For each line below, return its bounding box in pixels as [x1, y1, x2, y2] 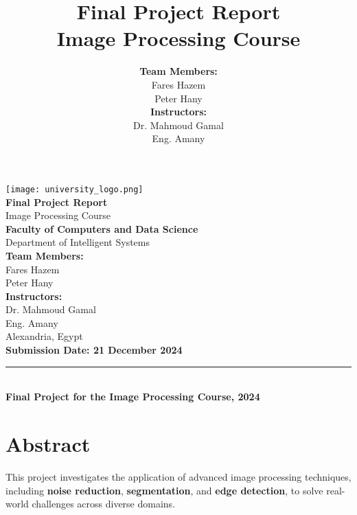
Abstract [5, 430, 91, 458]
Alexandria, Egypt [5, 329, 83, 343]
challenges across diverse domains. [32, 496, 176, 511]
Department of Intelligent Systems [5, 235, 150, 249]
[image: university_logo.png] [5, 184, 143, 194]
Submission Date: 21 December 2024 [5, 343, 183, 357]
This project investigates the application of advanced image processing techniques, [5, 469, 352, 483]
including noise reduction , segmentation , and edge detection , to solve [5, 483, 323, 497]
